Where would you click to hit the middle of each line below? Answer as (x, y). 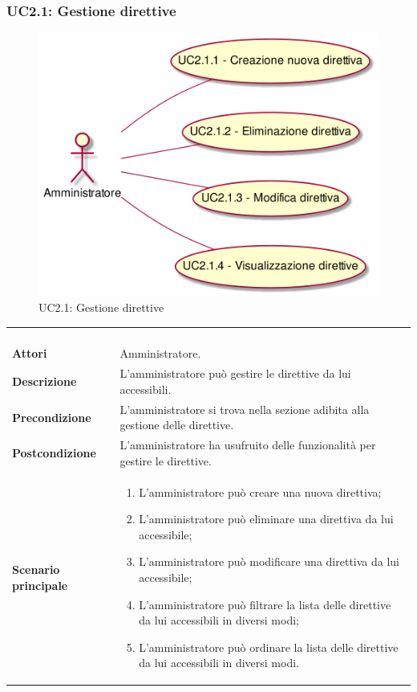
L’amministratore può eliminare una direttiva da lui (266, 519)
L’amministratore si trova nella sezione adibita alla (245, 409)
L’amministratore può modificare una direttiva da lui (269, 561)
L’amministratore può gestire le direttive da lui (235, 373)
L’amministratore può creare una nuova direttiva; (260, 491)
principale (40, 585)
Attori (30, 353)
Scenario (36, 569)
